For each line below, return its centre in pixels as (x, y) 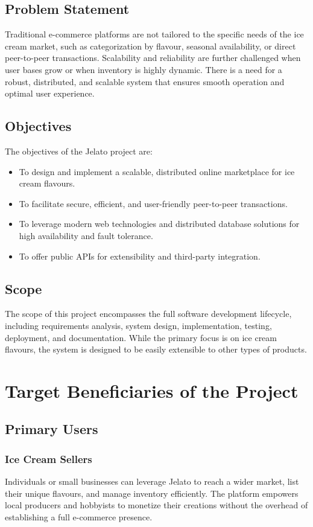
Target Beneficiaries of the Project (152, 390)
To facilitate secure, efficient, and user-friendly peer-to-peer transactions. (153, 203)
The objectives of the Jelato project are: (79, 151)
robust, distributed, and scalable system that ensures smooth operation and (145, 81)
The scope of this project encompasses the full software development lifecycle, (148, 314)
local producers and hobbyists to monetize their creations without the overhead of (156, 505)
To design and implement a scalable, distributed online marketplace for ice (157, 171)
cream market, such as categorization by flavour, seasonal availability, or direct (150, 46)
